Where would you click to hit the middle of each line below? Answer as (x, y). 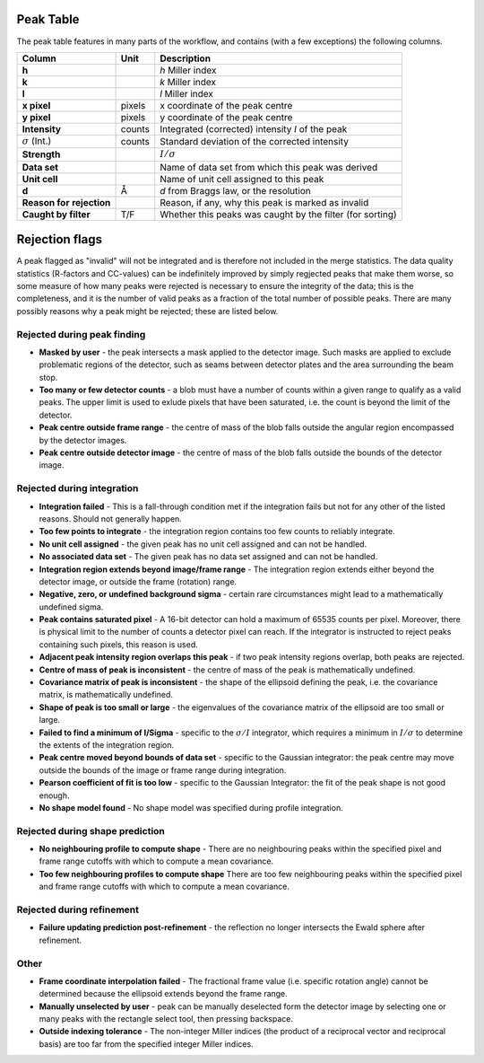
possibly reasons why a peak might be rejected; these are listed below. (147, 311)
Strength (41, 154)
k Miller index (188, 82)
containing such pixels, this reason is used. (119, 644)
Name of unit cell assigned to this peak (242, 179)
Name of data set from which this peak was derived (269, 167)
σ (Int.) (37, 141)
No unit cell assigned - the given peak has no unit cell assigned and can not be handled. (203, 544)
